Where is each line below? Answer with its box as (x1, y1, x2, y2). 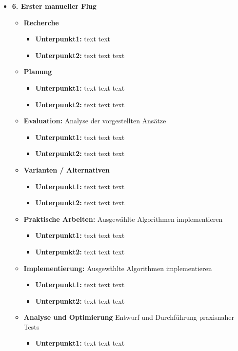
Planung (23, 66, 52, 77)
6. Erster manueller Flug (12, 1, 97, 11)
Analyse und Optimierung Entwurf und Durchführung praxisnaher (23, 312, 234, 322)
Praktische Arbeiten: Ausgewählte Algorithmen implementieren (23, 214, 223, 224)
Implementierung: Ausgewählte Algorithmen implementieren (23, 263, 212, 273)
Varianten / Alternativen (23, 164, 110, 175)
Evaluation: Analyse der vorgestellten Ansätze (23, 116, 166, 126)
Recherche (23, 17, 59, 27)
